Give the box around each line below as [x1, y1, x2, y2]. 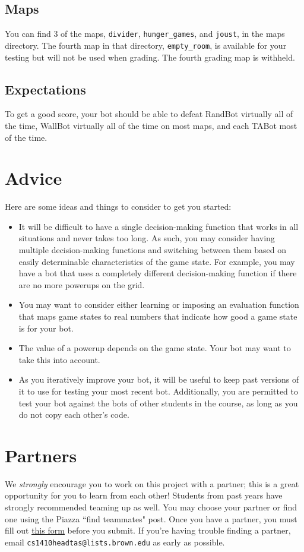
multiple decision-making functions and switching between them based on [18, 244, 287, 256]
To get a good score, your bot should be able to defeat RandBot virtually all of [5, 108, 293, 120]
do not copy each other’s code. [18, 408, 129, 421]
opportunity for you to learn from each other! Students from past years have [5, 489, 283, 501]
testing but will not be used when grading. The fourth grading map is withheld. [5, 51, 295, 63]
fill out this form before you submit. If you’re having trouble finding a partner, [5, 524, 291, 537]
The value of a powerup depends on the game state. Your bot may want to [18, 342, 291, 354]
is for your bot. [18, 321, 74, 334]
